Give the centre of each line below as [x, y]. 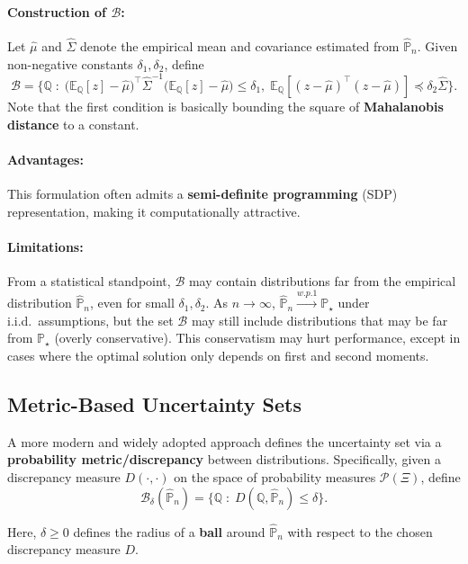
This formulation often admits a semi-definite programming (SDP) [202, 193]
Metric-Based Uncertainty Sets [155, 404]
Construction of [57, 11]
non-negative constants [70, 63]
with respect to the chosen [360, 531]
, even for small [132, 303]
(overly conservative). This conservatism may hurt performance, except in [257, 338]
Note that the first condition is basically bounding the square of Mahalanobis [225, 106]
